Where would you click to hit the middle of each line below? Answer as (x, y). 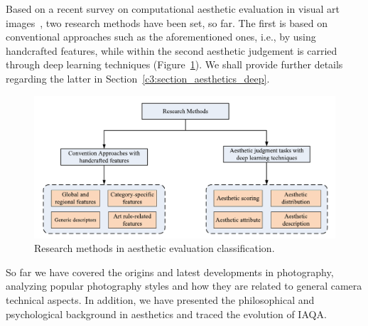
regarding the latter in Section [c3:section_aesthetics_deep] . (138, 78)
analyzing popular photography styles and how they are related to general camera (184, 286)
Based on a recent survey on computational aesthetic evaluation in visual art (173, 9)
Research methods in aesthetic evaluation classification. (155, 248)
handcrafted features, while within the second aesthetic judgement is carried (172, 50)
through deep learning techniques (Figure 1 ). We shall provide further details (174, 64)
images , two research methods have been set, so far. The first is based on (167, 22)
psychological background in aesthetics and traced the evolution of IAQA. (166, 314)
